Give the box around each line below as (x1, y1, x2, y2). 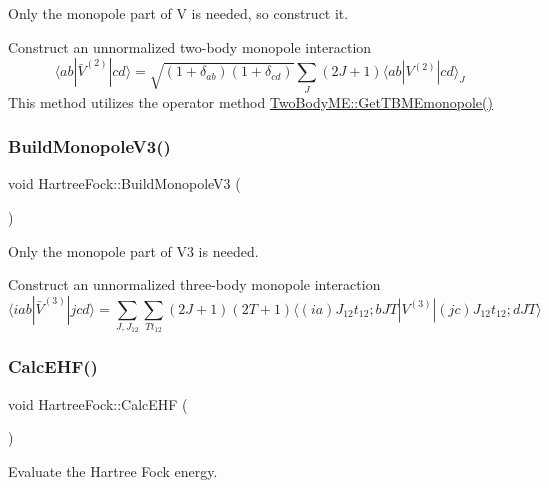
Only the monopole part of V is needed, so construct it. (8, 3, 349, 23)
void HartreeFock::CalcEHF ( (8, 393, 188, 414)
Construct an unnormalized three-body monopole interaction (8, 274, 381, 295)
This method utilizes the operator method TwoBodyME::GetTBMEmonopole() (8, 91, 493, 112)
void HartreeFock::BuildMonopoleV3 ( (8, 173, 241, 194)
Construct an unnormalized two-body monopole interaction (8, 36, 372, 57)
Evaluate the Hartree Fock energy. (8, 460, 218, 481)
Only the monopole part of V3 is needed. (8, 240, 259, 261)
